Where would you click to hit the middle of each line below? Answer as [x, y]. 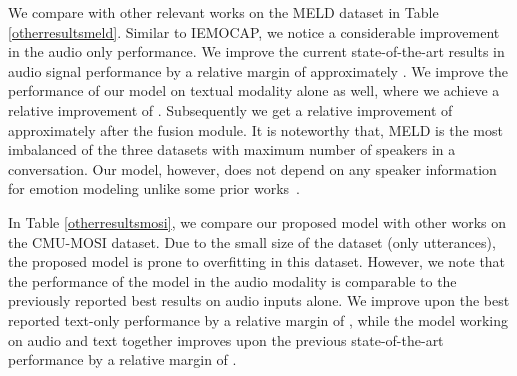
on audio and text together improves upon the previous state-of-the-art [226, 339]
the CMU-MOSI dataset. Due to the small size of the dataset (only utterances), [252, 241]
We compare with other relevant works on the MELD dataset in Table [223, 12]
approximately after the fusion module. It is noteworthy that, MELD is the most [255, 129]
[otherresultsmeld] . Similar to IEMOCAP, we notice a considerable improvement [254, 31]
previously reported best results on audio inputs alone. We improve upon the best [259, 300]
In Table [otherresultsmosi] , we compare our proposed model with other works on [257, 221]
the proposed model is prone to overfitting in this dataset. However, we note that [257, 261]
